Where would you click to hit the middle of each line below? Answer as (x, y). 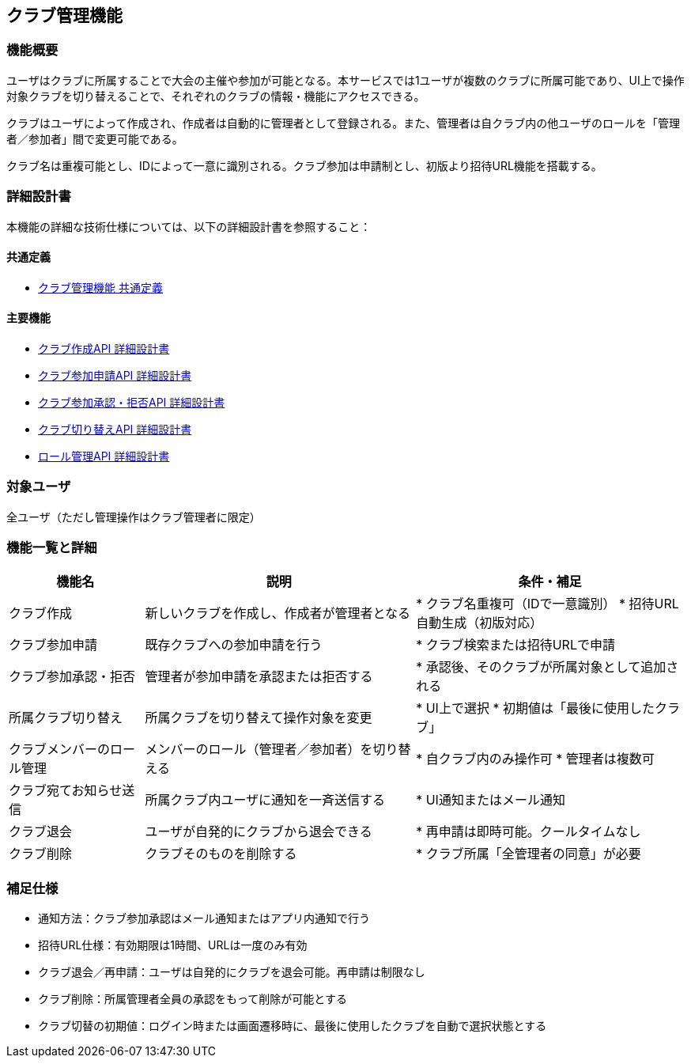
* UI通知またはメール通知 (491, 800)
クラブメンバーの (60, 750)
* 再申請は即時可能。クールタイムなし (529, 832)
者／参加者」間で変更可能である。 (95, 138)
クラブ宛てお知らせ (66, 791)
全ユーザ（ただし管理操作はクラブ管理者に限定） (134, 517)
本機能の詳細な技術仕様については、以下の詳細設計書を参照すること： (189, 226)
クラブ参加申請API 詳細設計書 (115, 375)
